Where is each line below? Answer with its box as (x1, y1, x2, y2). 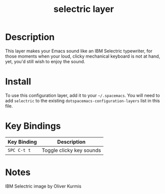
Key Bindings (5, 120, 61, 132)
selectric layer (53, 3, 114, 15)
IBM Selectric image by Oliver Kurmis (5, 183, 82, 189)
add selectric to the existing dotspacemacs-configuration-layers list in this (5, 97, 161, 103)
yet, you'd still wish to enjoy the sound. (5, 58, 86, 64)
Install (5, 76, 31, 88)
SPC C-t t (7, 147, 31, 153)
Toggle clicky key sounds (41, 147, 101, 154)
